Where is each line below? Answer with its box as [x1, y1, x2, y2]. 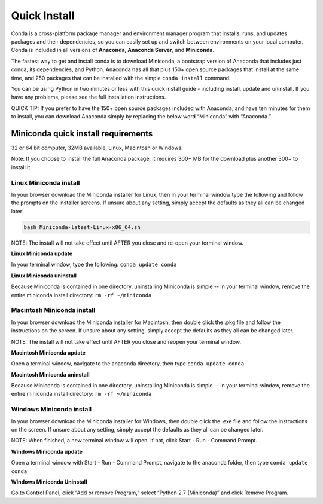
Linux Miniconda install [11, 178, 80, 187]
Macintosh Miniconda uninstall [11, 371, 90, 378]
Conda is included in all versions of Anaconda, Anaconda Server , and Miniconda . [11, 47, 215, 54]
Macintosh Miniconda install [11, 306, 96, 314]
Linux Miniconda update [11, 250, 73, 257]
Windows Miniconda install [11, 405, 92, 414]
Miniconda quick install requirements [11, 129, 153, 139]
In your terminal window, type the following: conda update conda [11, 261, 177, 268]
